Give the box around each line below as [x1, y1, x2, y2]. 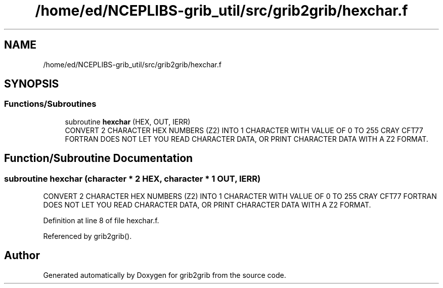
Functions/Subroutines [4, 99, 97, 109]
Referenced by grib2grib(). [43, 232, 132, 241]
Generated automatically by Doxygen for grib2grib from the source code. [43, 270, 286, 279]
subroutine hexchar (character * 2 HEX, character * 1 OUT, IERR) [4, 173, 261, 184]
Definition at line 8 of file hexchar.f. [43, 216, 159, 225]
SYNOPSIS [4, 77, 59, 91]
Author [4, 249, 40, 262]
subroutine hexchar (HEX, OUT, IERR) [65, 117, 191, 126]
